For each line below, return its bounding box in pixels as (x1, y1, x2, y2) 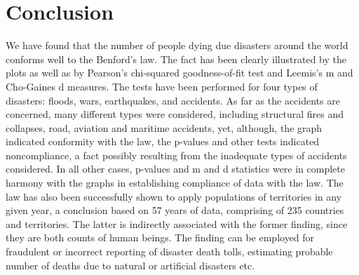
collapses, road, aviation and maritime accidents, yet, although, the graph (6, 120, 323, 135)
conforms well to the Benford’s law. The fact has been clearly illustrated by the (6, 51, 346, 66)
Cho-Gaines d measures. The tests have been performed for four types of (6, 79, 318, 93)
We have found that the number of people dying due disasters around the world (6, 38, 348, 53)
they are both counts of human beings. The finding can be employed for (6, 230, 315, 245)
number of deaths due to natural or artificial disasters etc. (6, 257, 255, 272)
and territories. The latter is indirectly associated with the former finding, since (6, 216, 348, 231)
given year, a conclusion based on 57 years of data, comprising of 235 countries (6, 203, 344, 217)
